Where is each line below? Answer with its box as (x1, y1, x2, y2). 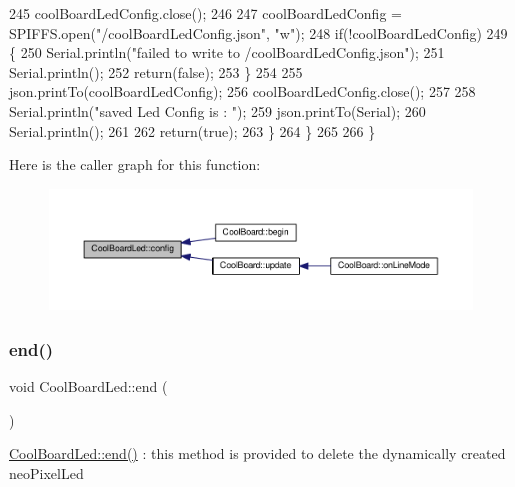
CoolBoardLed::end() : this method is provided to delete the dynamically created (9, 443, 506, 464)
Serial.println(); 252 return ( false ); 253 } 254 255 (9, 61, 303, 82)
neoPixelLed (9, 463, 84, 484)
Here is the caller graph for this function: (9, 154, 261, 175)
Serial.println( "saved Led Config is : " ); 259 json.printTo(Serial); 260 (9, 100, 426, 121)
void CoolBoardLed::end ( (9, 376, 168, 397)
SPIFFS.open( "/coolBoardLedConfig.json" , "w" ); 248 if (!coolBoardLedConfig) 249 (9, 22, 508, 43)
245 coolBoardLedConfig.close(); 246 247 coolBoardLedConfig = (9, 3, 402, 23)
